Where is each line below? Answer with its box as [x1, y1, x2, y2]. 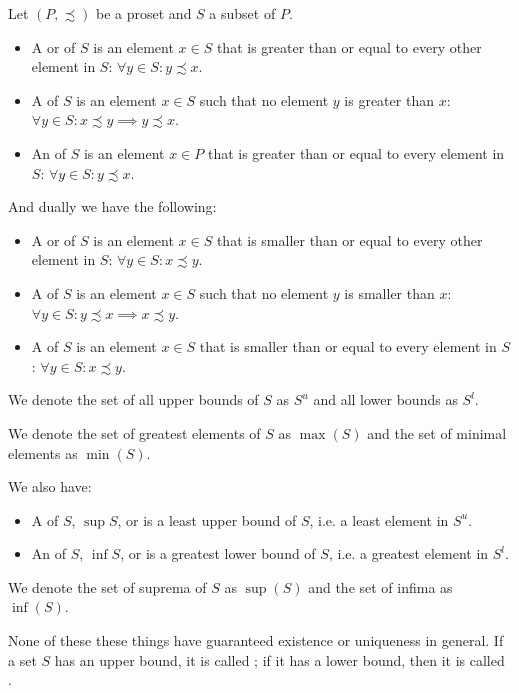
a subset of [209, 3, 276, 23]
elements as [8, 442, 78, 463]
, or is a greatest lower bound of [120, 543, 316, 564]
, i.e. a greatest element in [328, 543, 489, 564]
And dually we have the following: [8, 196, 217, 217]
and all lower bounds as [313, 389, 458, 410]
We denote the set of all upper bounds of [8, 389, 259, 410]
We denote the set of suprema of [8, 576, 207, 597]
